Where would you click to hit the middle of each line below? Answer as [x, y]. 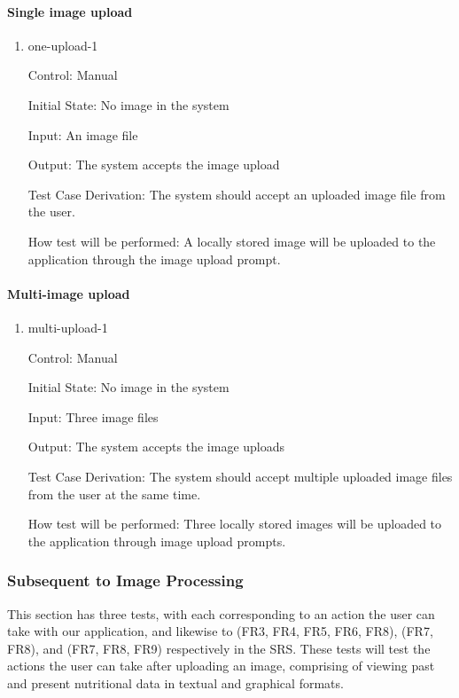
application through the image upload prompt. [154, 259]
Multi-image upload [69, 293]
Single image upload [70, 11]
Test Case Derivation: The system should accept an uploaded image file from [237, 194]
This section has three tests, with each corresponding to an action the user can [221, 613]
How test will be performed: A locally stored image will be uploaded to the [232, 241]
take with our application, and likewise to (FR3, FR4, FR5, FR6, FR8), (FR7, [220, 631]
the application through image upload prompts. [157, 541]
